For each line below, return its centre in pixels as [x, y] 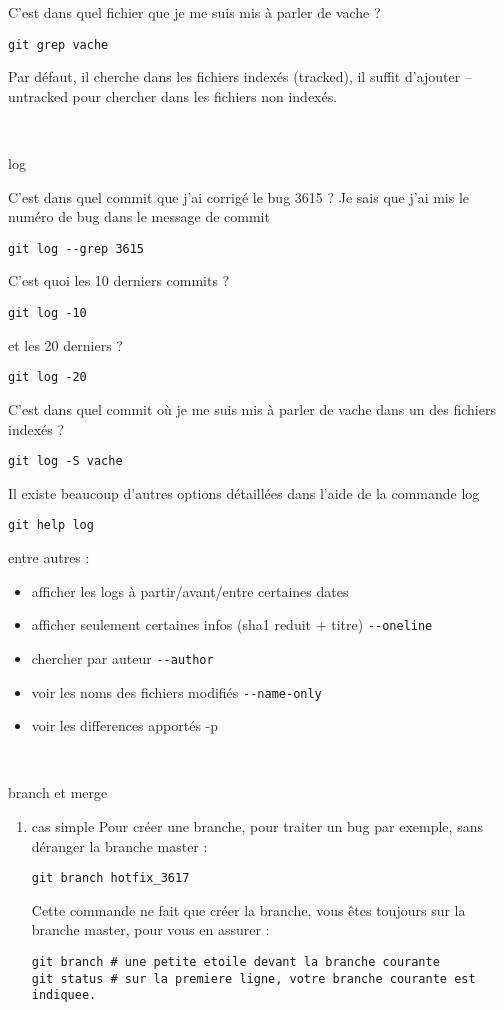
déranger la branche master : [119, 845]
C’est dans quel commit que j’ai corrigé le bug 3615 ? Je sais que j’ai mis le [239, 196]
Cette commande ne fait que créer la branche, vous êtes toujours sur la [248, 909]
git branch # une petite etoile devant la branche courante [235, 962]
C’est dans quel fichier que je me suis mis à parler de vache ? [194, 12]
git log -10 [47, 313]
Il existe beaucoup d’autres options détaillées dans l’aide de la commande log [244, 492]
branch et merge [58, 792]
